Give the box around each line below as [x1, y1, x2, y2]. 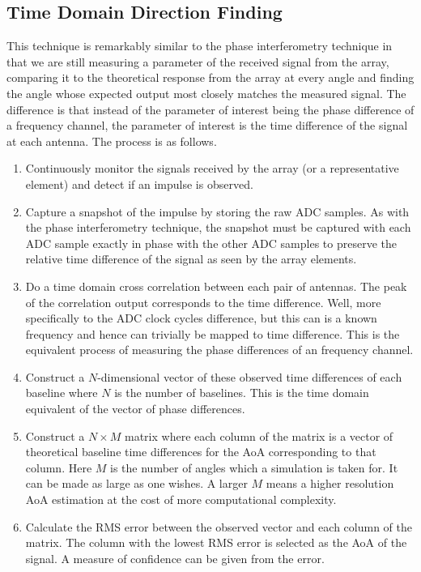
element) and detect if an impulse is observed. [25, 175, 253, 192]
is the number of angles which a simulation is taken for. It [110, 459, 398, 476]
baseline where [25, 384, 98, 401]
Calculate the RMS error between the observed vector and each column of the [25, 518, 412, 535]
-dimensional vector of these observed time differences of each [97, 368, 402, 385]
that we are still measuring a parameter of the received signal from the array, [6, 53, 389, 70]
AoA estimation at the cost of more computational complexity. [25, 491, 337, 508]
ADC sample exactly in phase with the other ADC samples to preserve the [25, 234, 397, 251]
